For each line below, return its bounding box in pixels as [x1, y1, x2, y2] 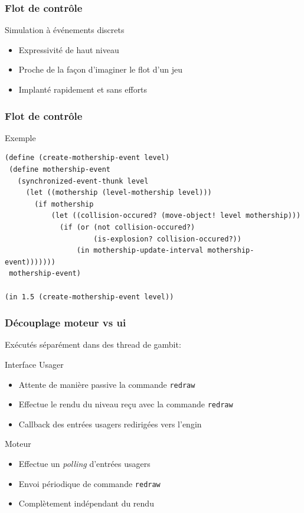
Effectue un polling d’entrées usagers [18, 458, 151, 470]
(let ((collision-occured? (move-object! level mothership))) [51, 211, 301, 220]
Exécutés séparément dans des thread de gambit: [5, 338, 181, 351]
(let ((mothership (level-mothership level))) [25, 188, 212, 197]
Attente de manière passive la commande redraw [18, 378, 195, 390]
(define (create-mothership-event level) [5, 153, 170, 162]
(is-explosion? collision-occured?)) [93, 234, 241, 243]
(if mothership [34, 200, 94, 208]
